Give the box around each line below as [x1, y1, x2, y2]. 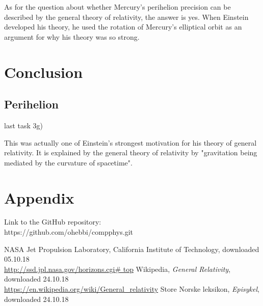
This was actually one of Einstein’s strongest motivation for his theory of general [4, 137, 257, 148]
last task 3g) [4, 120, 43, 130]
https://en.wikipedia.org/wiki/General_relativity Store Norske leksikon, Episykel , [4, 284, 259, 294]
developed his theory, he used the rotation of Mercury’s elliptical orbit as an [4, 21, 242, 32]
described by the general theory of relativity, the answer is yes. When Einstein [4, 11, 249, 22]
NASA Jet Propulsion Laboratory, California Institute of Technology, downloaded [4, 243, 259, 254]
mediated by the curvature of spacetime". [4, 157, 133, 168]
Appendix [4, 187, 74, 208]
